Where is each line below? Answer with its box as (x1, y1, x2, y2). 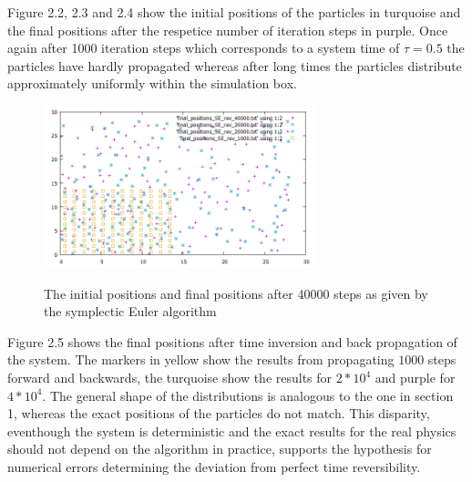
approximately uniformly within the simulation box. (7, 74, 297, 93)
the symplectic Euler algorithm (44, 302, 217, 321)
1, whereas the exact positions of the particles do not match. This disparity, (7, 404, 430, 423)
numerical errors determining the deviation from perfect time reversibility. (7, 456, 421, 476)
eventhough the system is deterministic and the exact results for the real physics (7, 421, 457, 440)
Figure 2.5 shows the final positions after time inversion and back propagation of (7, 332, 457, 351)
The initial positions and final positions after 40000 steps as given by (44, 283, 428, 303)
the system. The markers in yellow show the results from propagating (7, 350, 395, 369)
